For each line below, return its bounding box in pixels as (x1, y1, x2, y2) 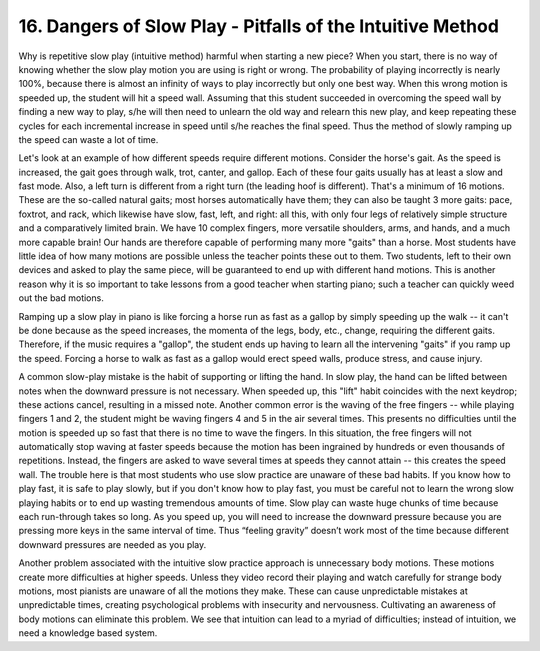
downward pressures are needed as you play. (18, 538, 207, 550)
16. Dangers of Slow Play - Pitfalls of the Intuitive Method (18, 15, 500, 37)
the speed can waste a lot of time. (18, 133, 159, 145)
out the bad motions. (18, 292, 104, 304)
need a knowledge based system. (18, 627, 158, 639)
